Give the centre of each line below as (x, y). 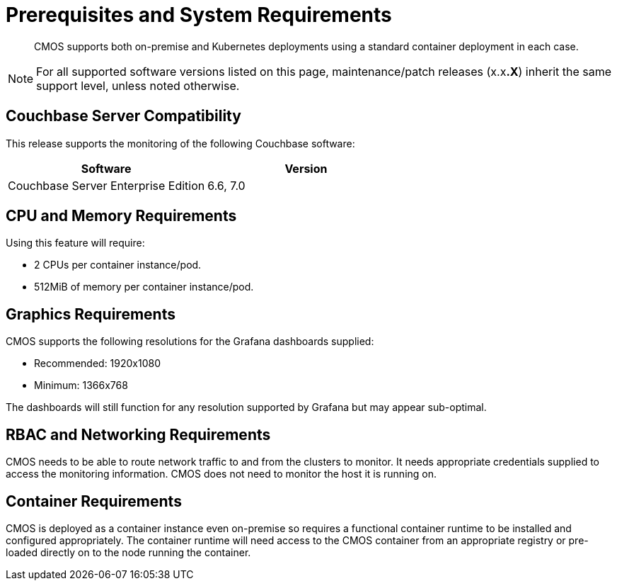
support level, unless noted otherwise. (138, 85)
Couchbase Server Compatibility (123, 116)
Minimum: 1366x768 (81, 385)
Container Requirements (94, 501)
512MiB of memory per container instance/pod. (144, 287)
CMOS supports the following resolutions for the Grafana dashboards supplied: (190, 342)
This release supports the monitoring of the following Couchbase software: (180, 143)
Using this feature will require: (75, 243)
